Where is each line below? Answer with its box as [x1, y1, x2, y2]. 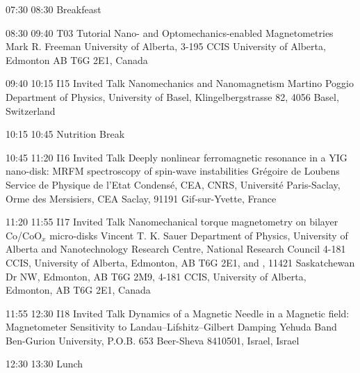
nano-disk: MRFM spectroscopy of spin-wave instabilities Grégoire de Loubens [6, 164, 340, 178]
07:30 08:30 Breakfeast [6, 2, 101, 16]
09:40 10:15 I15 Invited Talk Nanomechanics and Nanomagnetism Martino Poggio [6, 76, 354, 90]
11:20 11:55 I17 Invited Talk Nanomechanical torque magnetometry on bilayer [6, 214, 338, 229]
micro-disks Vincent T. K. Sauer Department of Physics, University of [49, 228, 348, 242]
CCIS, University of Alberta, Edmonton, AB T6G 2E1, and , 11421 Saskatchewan [6, 255, 355, 269]
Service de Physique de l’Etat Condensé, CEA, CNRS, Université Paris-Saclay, [6, 177, 341, 191]
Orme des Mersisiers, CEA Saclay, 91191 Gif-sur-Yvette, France [6, 191, 277, 205]
